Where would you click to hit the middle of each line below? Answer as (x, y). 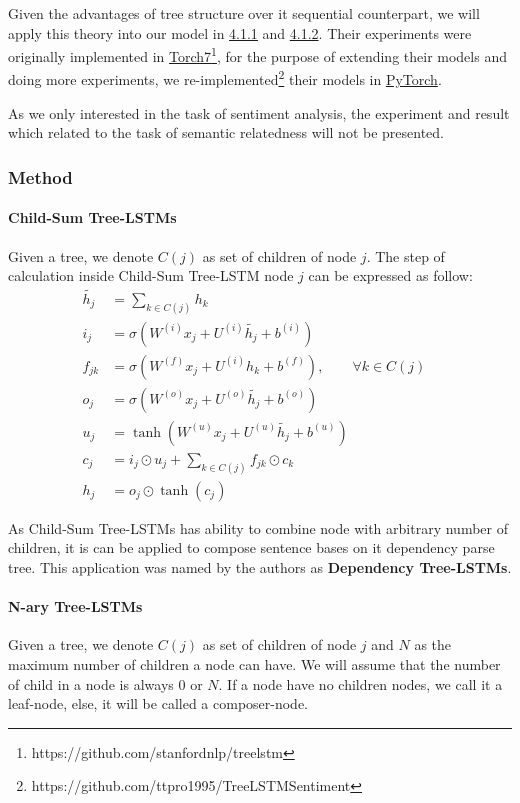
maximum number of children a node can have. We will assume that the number (254, 664)
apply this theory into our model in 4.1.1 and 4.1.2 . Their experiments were (240, 32)
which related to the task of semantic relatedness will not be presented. (226, 132)
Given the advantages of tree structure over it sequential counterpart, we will (244, 13)
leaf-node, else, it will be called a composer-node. (158, 703)
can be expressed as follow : (390, 275)
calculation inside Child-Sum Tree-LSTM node (151, 275)
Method (40, 176)
